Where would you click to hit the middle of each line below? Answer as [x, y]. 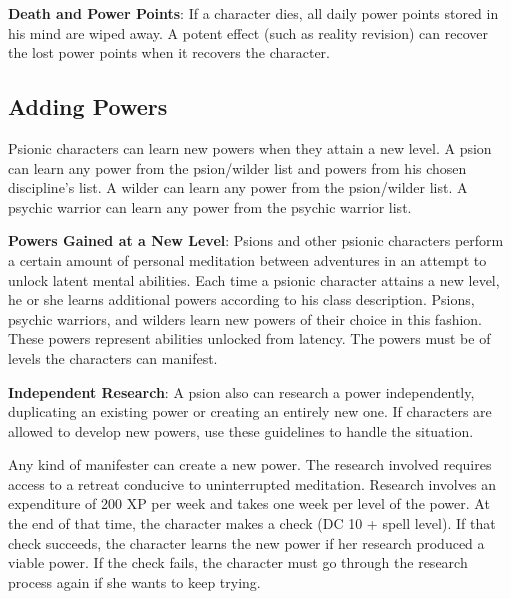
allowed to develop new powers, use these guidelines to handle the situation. [241, 430]
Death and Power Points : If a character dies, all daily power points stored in [253, 13]
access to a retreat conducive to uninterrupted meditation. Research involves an [252, 483]
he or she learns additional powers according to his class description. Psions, [241, 299]
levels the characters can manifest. [113, 357]
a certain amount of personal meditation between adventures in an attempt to [247, 259]
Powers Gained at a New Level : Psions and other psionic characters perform [256, 240]
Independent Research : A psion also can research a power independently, [241, 391]
